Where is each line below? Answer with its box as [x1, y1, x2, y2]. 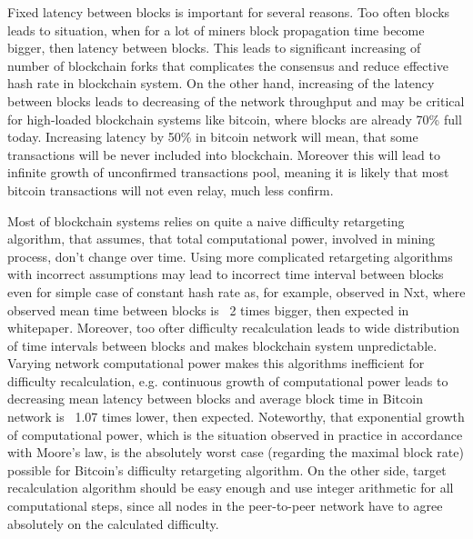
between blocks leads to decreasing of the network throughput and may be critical [7, 91, 465, 110]
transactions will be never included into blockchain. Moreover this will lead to [7, 145, 441, 164]
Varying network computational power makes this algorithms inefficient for [7, 354, 425, 373]
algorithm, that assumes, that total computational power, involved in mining [7, 229, 436, 248]
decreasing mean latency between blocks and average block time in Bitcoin [7, 389, 423, 408]
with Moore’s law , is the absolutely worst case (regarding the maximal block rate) [7, 443, 464, 462]
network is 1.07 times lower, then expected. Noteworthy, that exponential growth [7, 407, 465, 426]
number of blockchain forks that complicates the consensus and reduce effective [7, 55, 449, 75]
